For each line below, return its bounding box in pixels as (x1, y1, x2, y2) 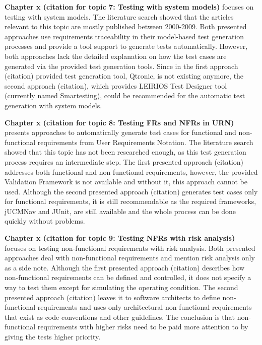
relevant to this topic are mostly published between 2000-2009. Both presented (5, 21, 247, 32)
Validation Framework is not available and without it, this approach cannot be (5, 176, 247, 187)
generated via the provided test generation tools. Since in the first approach (5, 60, 238, 71)
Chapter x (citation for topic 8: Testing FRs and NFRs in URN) (5, 117, 234, 127)
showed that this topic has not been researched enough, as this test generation (5, 147, 246, 157)
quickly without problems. (5, 216, 85, 226)
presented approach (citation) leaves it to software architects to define (5, 292, 220, 302)
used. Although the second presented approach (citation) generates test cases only (5, 186, 258, 196)
